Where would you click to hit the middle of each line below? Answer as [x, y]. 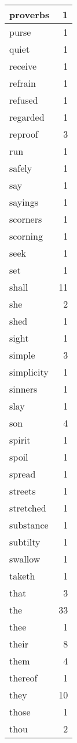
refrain [23, 83]
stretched [28, 508]
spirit [20, 440]
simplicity [29, 372]
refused [24, 100]
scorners [26, 219]
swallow [25, 559]
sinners [23, 389]
